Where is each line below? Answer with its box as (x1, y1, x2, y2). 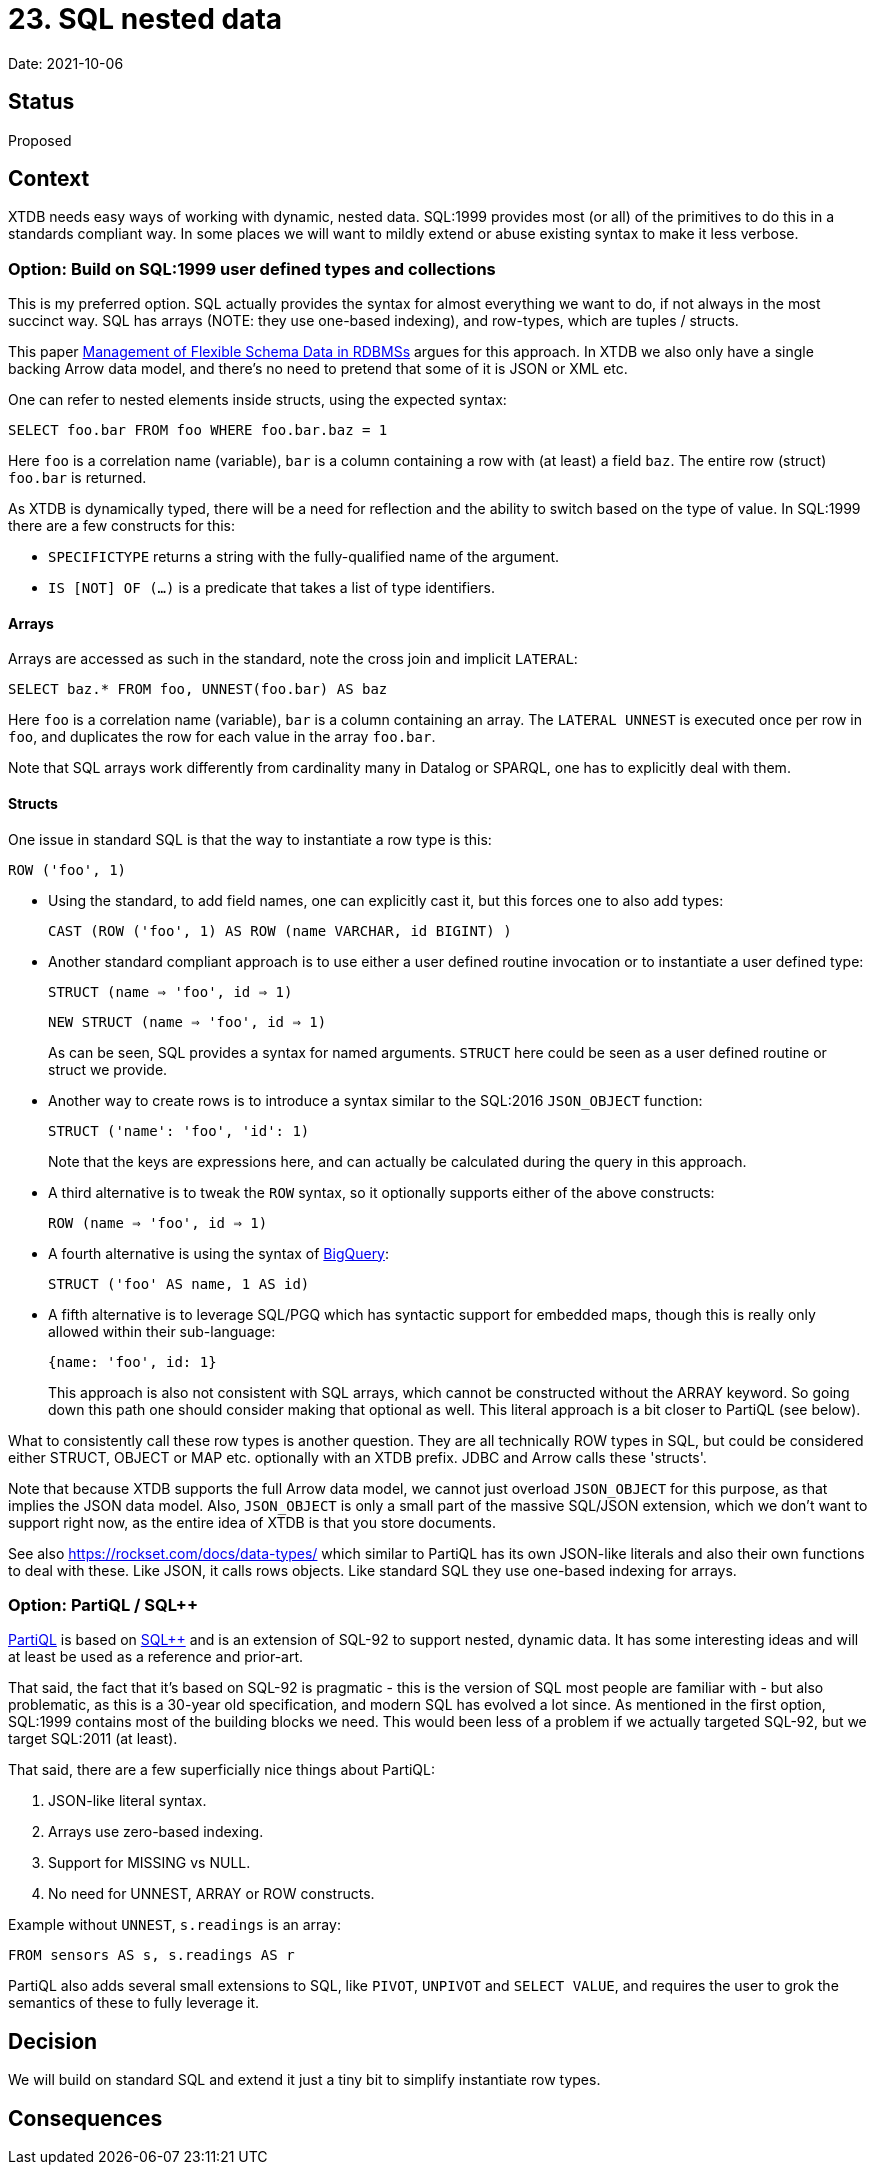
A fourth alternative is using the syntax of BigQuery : (48, 1244, 390, 1262)
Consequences (8, 2105, 163, 2131)
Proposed (8, 131, 72, 149)
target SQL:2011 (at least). (8, 1730, 178, 1748)
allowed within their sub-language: (48, 1322, 276, 1340)
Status (8, 89, 75, 115)
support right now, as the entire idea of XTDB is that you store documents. (8, 1513, 497, 1531)
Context (8, 166, 90, 192)
